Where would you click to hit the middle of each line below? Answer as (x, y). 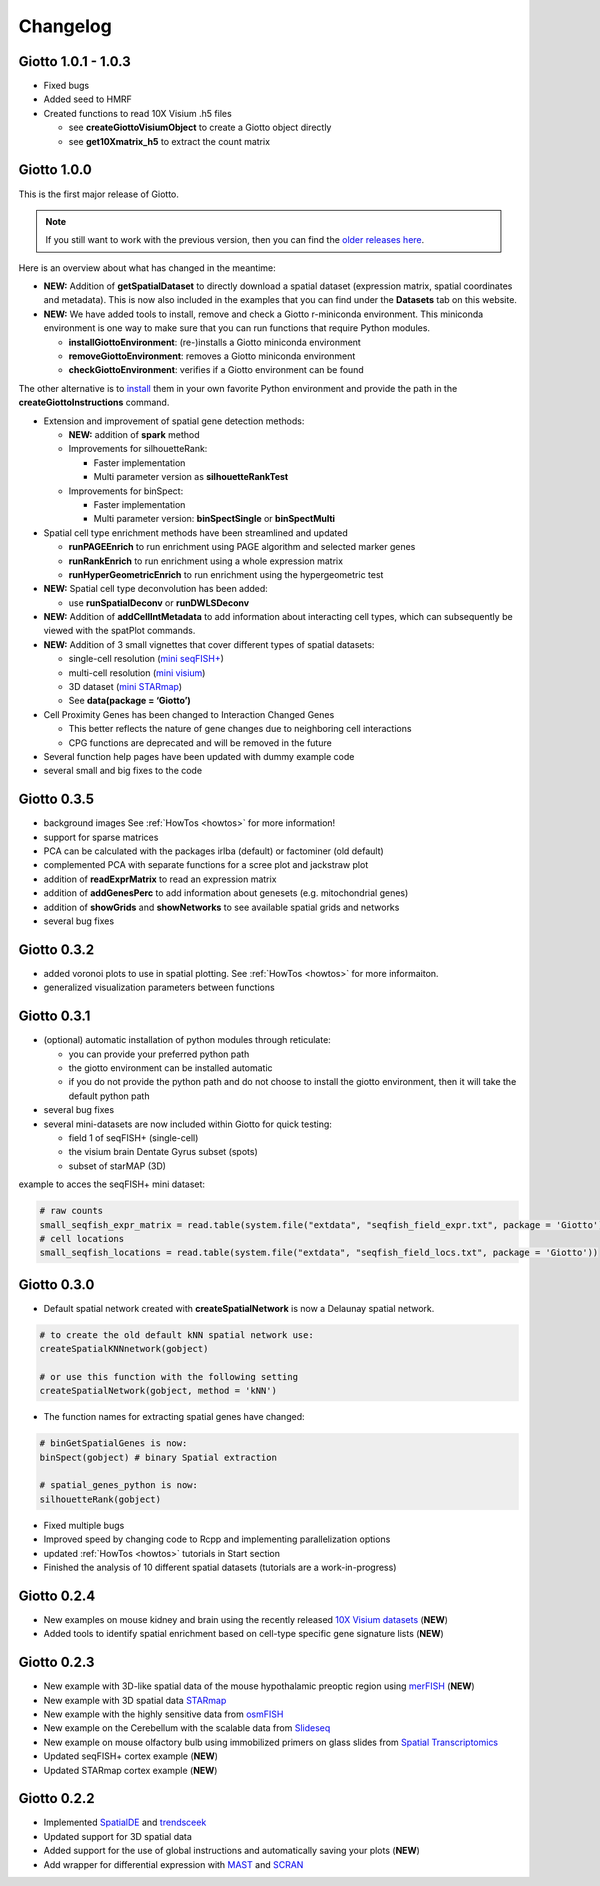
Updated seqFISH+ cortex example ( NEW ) (131, 1756)
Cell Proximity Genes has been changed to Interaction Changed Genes (189, 714)
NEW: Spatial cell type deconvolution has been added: (156, 589)
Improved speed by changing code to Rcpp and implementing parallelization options (217, 1539)
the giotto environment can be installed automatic (171, 1068)
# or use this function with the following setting (169, 1376)
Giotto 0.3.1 (54, 1016)
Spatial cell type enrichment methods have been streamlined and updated (196, 532)
